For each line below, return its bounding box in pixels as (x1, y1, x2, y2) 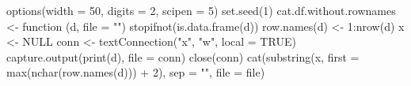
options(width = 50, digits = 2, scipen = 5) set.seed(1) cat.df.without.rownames (6, 2, 396, 18)
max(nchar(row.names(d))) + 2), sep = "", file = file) (6, 64, 265, 80)
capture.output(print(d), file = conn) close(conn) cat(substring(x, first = (6, 48, 360, 65)
